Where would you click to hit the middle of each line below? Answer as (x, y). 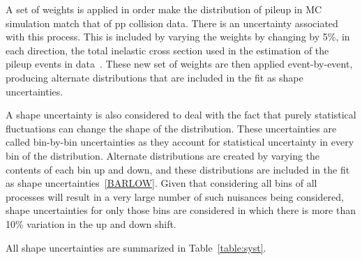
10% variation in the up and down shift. (91, 223)
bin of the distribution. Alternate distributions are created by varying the (163, 155)
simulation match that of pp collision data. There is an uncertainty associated (172, 23)
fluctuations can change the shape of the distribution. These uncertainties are (171, 128)
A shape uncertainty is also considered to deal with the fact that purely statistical (181, 115)
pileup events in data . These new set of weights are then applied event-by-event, (179, 64)
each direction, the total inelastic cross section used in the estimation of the (167, 50)
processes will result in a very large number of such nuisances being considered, (175, 196)
